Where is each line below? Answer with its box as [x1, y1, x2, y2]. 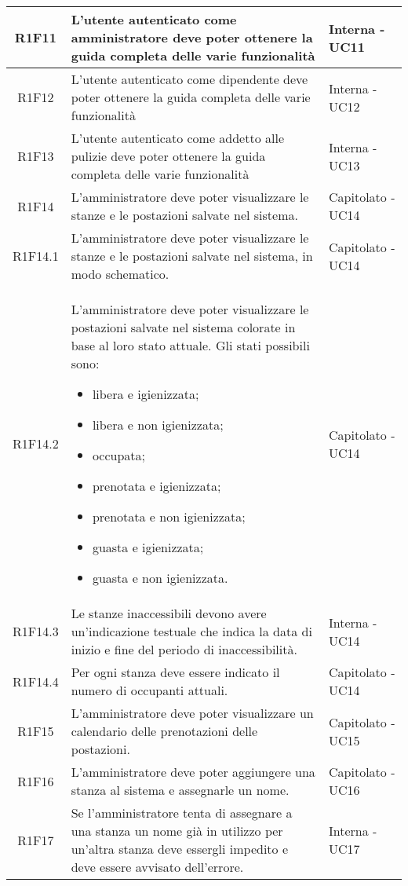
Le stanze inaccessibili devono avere [71, 604, 267, 622]
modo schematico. [71, 265, 169, 283]
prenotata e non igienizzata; [92, 507, 246, 525]
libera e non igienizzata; [92, 416, 224, 434]
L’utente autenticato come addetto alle [71, 129, 285, 147]
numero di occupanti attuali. [71, 681, 228, 699]
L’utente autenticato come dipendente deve [71, 70, 308, 88]
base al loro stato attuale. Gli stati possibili [71, 336, 310, 354]
